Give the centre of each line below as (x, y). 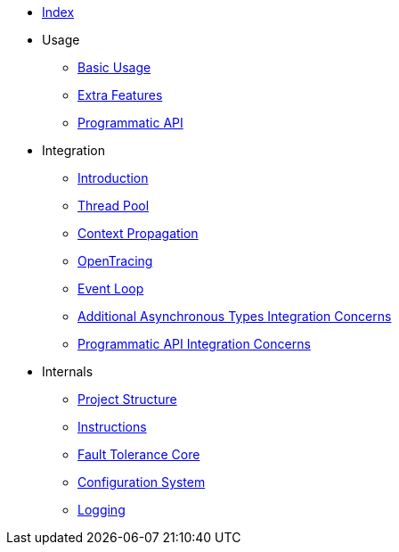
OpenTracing (115, 261)
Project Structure (127, 399)
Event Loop (111, 288)
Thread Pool (114, 206)
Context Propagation (138, 233)
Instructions (112, 427)
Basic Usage (114, 67)
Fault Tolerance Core (139, 454)
